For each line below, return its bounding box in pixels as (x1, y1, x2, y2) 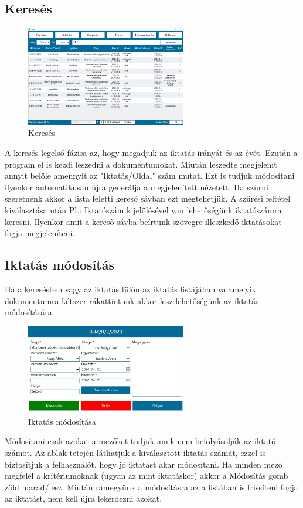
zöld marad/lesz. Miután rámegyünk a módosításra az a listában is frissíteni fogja (5, 480, 298, 493)
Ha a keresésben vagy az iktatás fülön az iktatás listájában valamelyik (5, 282, 256, 295)
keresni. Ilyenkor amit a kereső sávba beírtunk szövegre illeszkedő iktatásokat (5, 215, 282, 227)
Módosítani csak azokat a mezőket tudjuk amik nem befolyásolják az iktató (5, 435, 276, 447)
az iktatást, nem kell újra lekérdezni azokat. (5, 492, 162, 504)
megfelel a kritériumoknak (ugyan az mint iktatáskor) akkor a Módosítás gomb (5, 469, 288, 482)
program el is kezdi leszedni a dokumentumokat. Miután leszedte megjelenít (5, 158, 277, 170)
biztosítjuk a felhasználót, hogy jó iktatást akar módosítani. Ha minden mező (5, 458, 282, 470)
